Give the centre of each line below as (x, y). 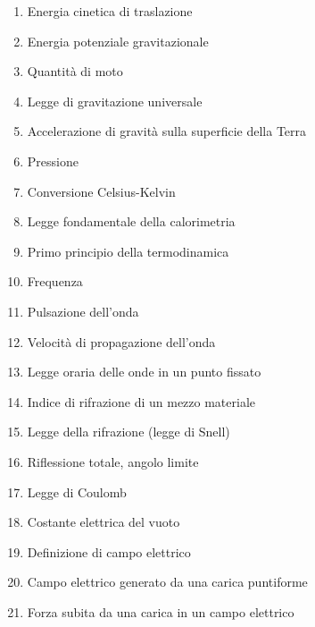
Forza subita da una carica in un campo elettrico (161, 611)
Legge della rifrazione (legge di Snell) (128, 432)
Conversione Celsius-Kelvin (101, 191)
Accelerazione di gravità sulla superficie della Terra (167, 131)
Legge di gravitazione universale (115, 101)
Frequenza (55, 281)
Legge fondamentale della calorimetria (131, 221)
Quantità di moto (75, 71)
